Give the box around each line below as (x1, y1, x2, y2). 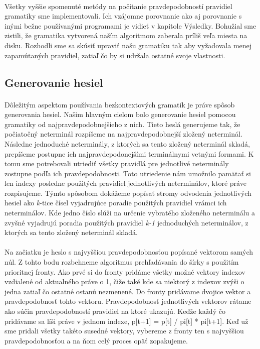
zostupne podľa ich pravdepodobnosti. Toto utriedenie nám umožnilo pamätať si (5, 168, 251, 178)
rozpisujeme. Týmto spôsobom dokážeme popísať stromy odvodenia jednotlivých (5, 187, 251, 198)
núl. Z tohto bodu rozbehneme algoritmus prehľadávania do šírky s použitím (5, 257, 239, 267)
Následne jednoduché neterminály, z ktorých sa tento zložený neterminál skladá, (5, 138, 250, 149)
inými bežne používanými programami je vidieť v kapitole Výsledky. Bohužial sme (5, 20, 256, 31)
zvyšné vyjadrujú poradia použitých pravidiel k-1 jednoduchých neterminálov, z (5, 217, 248, 227)
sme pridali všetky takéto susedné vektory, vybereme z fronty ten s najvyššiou (5, 325, 244, 336)
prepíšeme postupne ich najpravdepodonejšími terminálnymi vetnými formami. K (5, 148, 254, 159)
